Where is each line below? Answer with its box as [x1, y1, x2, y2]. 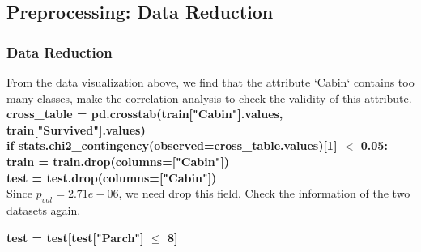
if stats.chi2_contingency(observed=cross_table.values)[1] [6, 137, 338, 154]
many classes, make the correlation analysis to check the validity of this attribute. [6, 89, 412, 106]
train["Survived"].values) [6, 121, 146, 138]
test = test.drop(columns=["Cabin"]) [6, 169, 217, 186]
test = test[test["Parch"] [6, 229, 144, 246]
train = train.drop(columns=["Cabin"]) [6, 152, 230, 169]
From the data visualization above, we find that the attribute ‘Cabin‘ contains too [6, 74, 415, 90]
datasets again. [6, 201, 81, 218]
